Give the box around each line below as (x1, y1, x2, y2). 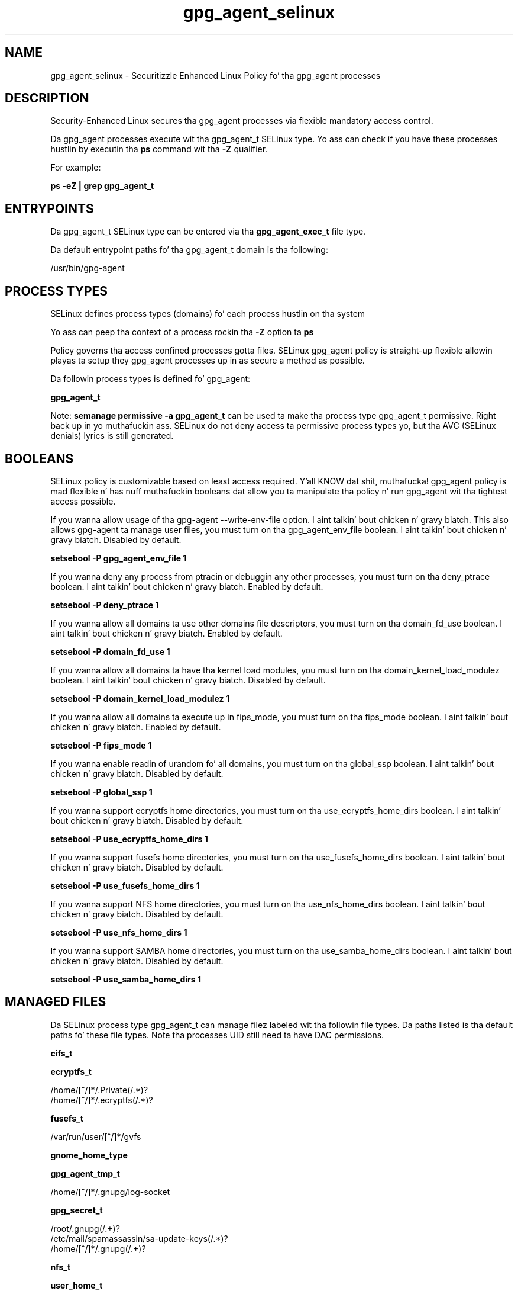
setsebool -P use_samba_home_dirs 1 (50, 974, 201, 984)
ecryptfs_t (50, 1066, 92, 1077)
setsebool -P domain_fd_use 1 (50, 646, 170, 657)
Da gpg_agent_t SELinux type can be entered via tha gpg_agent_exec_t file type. (50, 226, 366, 237)
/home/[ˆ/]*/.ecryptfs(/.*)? (50, 1094, 153, 1105)
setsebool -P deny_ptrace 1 (50, 599, 159, 610)
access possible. (50, 496, 116, 506)
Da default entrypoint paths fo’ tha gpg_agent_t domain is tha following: (50, 245, 328, 255)
